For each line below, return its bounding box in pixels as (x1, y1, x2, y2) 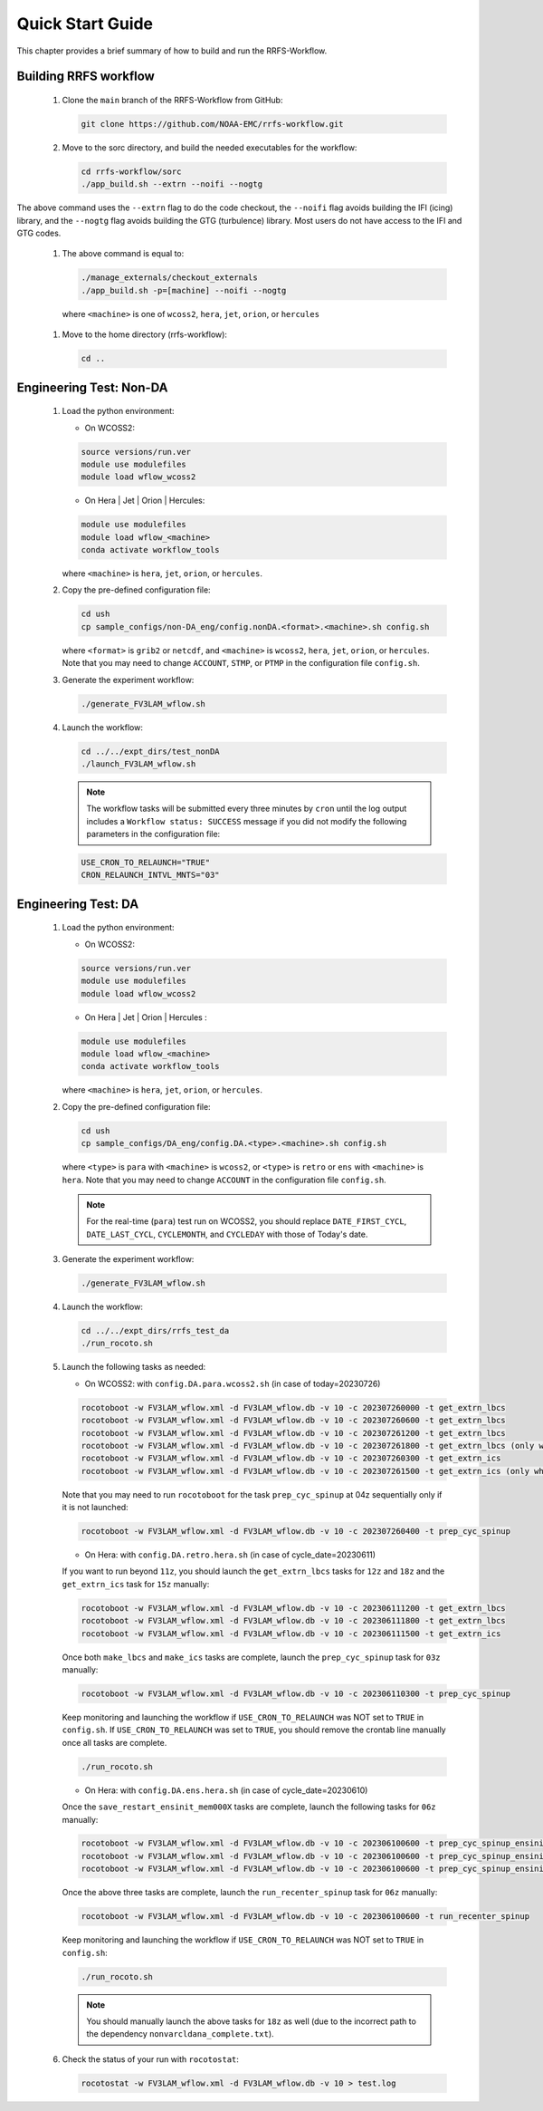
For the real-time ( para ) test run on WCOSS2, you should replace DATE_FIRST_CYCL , (86, 1216, 407, 1227)
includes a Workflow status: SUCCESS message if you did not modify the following (86, 815, 407, 826)
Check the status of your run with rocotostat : (62, 2053, 240, 2065)
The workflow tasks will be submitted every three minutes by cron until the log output (86, 803, 407, 815)
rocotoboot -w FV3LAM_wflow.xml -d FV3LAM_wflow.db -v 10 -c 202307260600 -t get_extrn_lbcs (81, 1415, 506, 1426)
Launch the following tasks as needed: (62, 1362, 206, 1373)
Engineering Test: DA (16, 896, 139, 911)
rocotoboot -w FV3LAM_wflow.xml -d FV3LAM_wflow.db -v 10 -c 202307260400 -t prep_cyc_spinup (81, 1527, 511, 1537)
